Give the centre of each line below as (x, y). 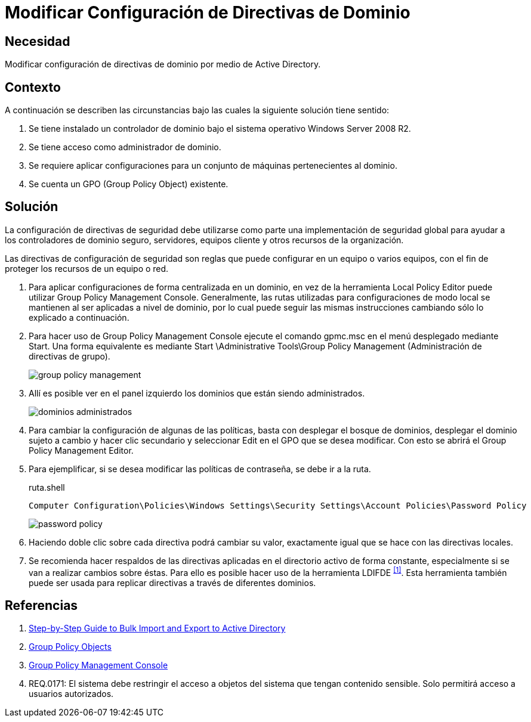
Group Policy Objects (70, 647)
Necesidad (38, 41)
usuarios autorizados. (71, 694)
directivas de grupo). (70, 356)
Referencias (41, 605)
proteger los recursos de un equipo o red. (87, 268)
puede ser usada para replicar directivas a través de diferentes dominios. (172, 582)
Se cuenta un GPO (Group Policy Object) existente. (129, 184)
